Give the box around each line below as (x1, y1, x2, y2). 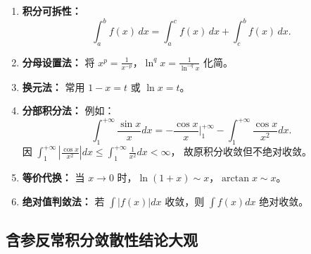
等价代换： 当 (22, 170, 85, 185)
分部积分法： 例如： (22, 103, 115, 118)
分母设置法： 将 (22, 54, 95, 69)
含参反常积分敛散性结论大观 (6, 229, 198, 250)
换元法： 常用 (22, 79, 85, 94)
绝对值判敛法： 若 (22, 193, 105, 208)
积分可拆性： (22, 4, 82, 18)
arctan (222, 174, 249, 184)
